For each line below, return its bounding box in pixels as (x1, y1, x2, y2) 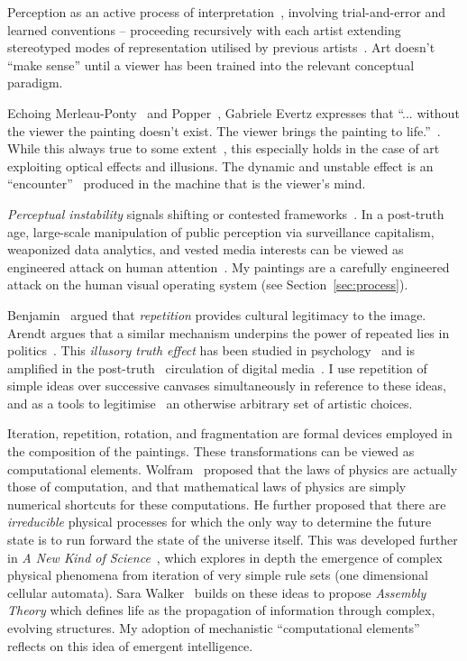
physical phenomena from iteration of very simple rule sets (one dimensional (7, 565, 428, 584)
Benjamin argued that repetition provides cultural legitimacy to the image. (7, 305, 426, 324)
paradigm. (7, 73, 63, 92)
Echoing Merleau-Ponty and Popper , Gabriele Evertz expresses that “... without (7, 103, 460, 122)
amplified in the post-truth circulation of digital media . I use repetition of (7, 358, 427, 377)
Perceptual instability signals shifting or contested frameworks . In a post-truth (7, 204, 444, 223)
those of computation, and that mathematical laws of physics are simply (7, 477, 407, 496)
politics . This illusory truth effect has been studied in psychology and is (7, 341, 415, 360)
